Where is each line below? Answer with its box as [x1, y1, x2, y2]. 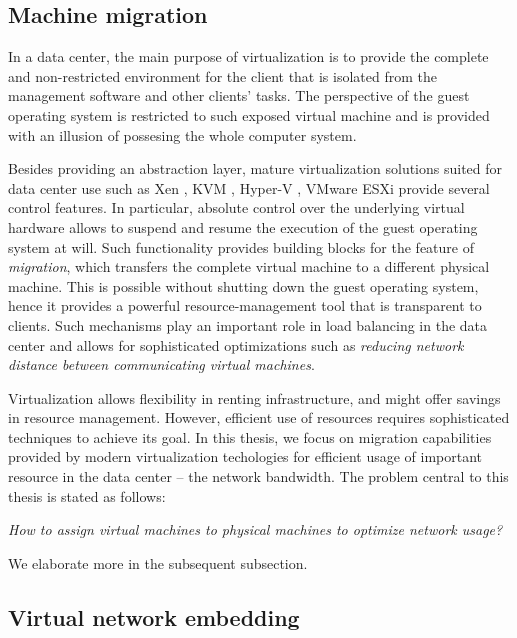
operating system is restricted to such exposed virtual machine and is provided [8, 104, 490, 125]
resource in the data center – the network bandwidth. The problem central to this [8, 466, 509, 487]
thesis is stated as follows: [8, 485, 166, 506]
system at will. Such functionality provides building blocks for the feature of [8, 236, 474, 257]
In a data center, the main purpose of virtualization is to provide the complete [8, 46, 489, 67]
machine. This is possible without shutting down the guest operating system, [8, 275, 479, 296]
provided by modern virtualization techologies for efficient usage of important [8, 446, 483, 467]
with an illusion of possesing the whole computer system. [8, 124, 357, 145]
